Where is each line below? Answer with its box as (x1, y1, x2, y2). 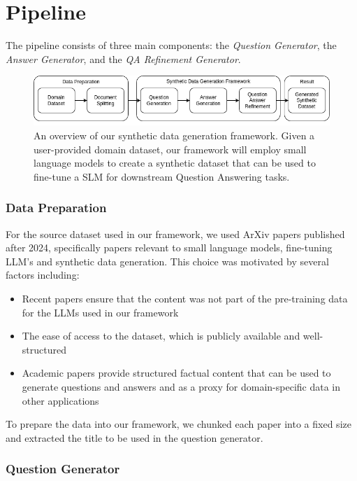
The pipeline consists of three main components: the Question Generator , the (6, 38, 337, 53)
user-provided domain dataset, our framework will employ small (34, 141, 307, 156)
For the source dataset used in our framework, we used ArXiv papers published (6, 226, 345, 241)
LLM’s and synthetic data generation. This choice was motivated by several (6, 253, 329, 268)
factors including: (6, 267, 80, 282)
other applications (22, 393, 99, 407)
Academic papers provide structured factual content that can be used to (22, 365, 331, 380)
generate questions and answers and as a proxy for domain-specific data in (22, 379, 341, 393)
